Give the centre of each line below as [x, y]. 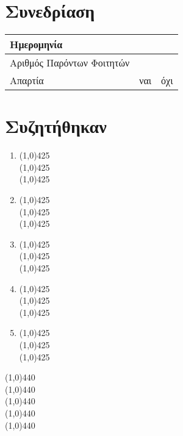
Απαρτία [27, 80]
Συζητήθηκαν [56, 126]
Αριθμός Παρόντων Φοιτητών [70, 63]
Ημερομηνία [36, 45]
